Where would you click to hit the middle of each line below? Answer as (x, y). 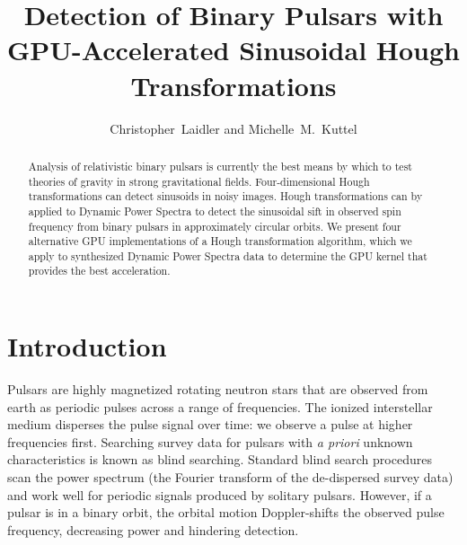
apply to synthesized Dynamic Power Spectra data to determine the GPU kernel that (228, 255)
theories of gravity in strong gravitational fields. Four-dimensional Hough (199, 181)
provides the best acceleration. (99, 271)
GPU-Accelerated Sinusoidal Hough (233, 50)
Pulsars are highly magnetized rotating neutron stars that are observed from (218, 389)
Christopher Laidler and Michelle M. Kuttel (233, 128)
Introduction (87, 346)
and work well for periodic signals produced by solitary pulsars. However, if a (220, 494)
